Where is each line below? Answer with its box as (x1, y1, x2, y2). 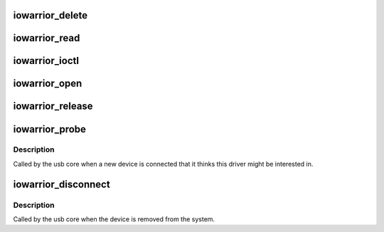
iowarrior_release (13, 100, 93, 112)
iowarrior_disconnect (13, 178, 110, 190)
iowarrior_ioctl (13, 55, 80, 67)
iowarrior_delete (13, 9, 88, 21)
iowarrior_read (13, 32, 80, 44)
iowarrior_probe (13, 123, 87, 135)
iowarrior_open (13, 78, 82, 90)
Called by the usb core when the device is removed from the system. (13, 215, 215, 223)
